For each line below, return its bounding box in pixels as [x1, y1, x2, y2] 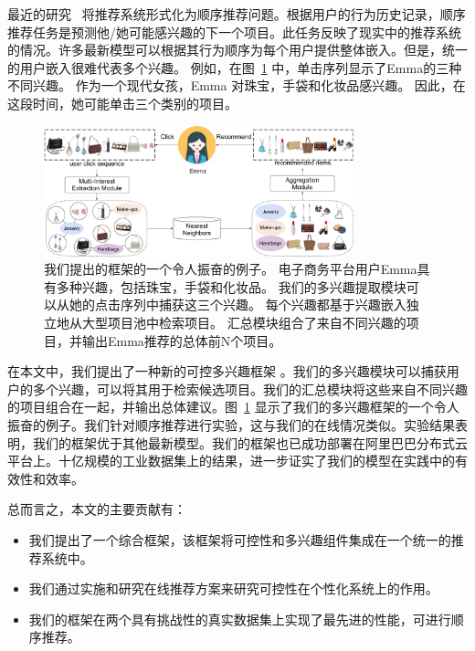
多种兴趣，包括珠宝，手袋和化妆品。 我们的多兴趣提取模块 [56, 277, 406, 296]
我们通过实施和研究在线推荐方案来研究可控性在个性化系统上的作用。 [28, 579, 438, 598]
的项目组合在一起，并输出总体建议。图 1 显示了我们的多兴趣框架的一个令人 [7, 397, 459, 416]
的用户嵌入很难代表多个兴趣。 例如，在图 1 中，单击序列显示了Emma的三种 [7, 58, 462, 77]
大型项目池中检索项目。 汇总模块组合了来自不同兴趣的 [81, 313, 406, 332]
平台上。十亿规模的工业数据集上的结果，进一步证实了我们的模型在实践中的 [7, 451, 455, 470]
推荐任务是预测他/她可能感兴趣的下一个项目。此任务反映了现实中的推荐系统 [7, 22, 461, 41]
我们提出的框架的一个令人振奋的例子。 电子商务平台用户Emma [44, 259, 417, 278]
